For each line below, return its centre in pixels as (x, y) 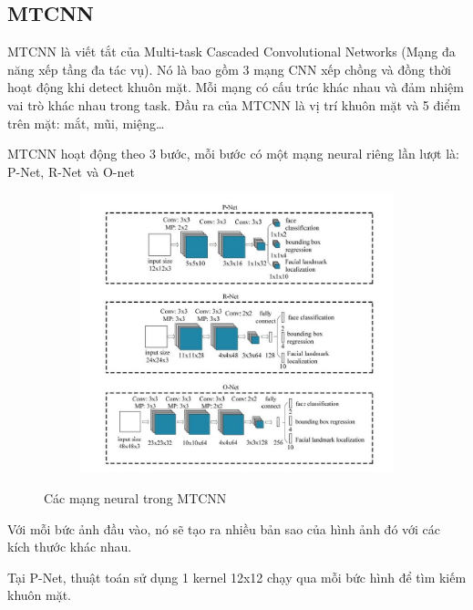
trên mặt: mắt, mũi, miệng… (86, 123)
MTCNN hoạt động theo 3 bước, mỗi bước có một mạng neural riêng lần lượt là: (233, 154)
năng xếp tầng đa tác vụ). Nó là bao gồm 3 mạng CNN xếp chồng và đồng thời (229, 69)
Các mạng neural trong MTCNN (135, 497)
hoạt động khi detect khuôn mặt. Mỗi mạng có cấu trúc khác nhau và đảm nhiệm (236, 87)
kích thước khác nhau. (70, 547)
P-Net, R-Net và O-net (71, 171)
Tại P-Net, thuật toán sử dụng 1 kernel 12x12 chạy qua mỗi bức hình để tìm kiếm (237, 577)
